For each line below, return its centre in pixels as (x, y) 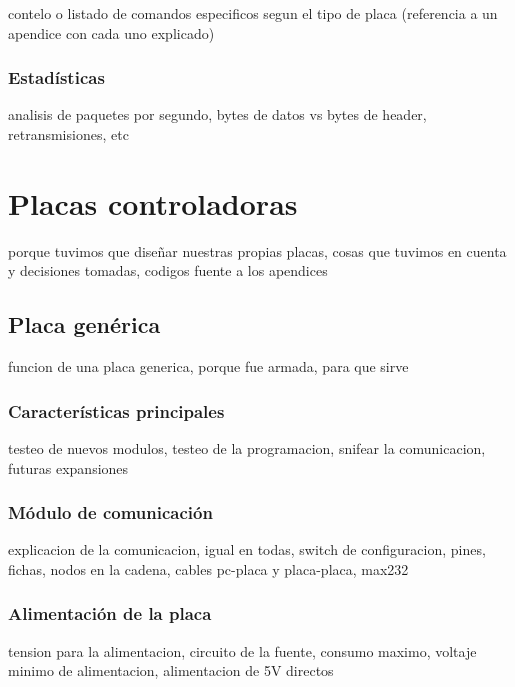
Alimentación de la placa (110, 613)
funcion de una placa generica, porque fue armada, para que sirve (208, 366)
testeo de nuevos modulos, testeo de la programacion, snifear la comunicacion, (247, 447)
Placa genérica (84, 324)
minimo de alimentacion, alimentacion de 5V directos (171, 670)
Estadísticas (56, 77)
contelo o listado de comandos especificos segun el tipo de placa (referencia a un (253, 13)
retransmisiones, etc (68, 134)
